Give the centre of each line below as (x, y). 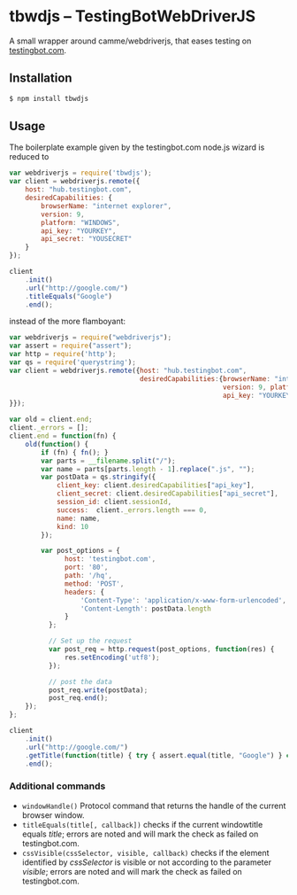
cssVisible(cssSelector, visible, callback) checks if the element (145, 852)
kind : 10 (72, 526)
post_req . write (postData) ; (98, 690)
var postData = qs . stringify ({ (99, 477)
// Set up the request (90, 641)
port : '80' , (87, 568)
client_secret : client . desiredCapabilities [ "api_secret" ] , (167, 494)
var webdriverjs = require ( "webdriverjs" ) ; (91, 338)
